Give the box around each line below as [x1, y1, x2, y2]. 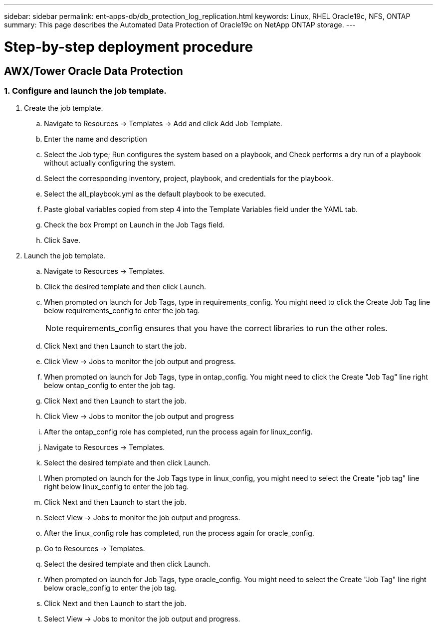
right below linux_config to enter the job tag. [44, 482, 189, 491]
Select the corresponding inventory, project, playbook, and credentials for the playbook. [44, 174, 333, 183]
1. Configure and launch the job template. [4, 85, 167, 96]
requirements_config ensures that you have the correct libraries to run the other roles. [65, 323, 388, 334]
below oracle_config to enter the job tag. [44, 584, 177, 593]
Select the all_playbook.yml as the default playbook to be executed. [44, 190, 266, 199]
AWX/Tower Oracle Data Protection [4, 64, 183, 77]
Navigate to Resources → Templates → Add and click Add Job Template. [44, 119, 282, 128]
